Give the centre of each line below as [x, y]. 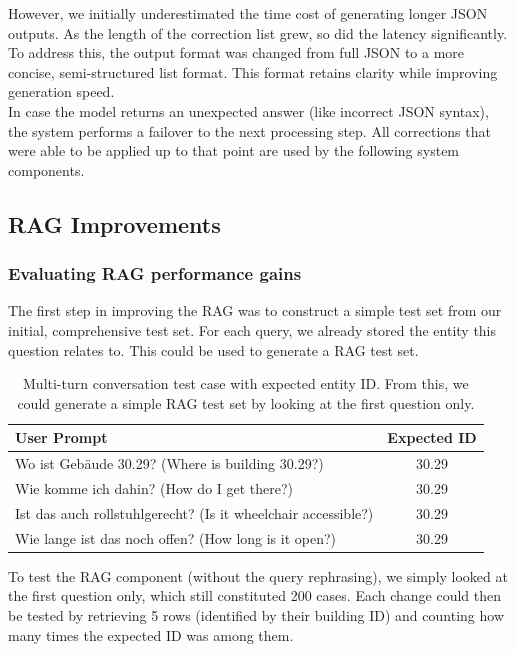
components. [46, 169]
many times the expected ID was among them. [151, 634]
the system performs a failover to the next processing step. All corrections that [249, 130]
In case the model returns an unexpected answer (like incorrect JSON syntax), [248, 110]
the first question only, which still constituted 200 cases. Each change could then [255, 595]
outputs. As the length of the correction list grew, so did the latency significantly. [258, 32]
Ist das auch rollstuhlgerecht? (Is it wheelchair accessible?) [194, 512]
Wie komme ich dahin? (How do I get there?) [154, 488]
